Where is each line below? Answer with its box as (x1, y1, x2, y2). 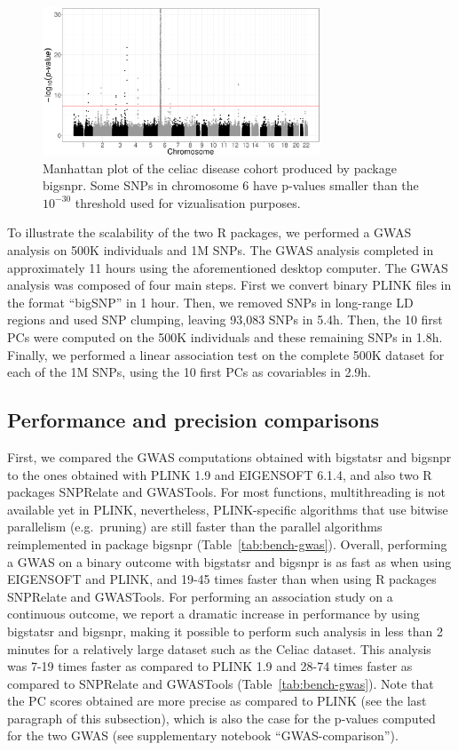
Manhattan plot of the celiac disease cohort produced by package (43, 158, 397, 177)
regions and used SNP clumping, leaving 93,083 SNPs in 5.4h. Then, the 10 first (7, 310, 443, 329)
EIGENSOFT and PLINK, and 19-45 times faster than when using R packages (7, 570, 437, 588)
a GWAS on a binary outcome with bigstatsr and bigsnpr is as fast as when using (7, 552, 452, 571)
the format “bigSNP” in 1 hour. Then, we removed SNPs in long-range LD (7, 292, 414, 311)
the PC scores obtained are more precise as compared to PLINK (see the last (7, 691, 427, 710)
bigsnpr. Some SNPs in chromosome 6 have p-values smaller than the (43, 176, 419, 195)
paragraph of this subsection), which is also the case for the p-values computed (7, 708, 436, 727)
